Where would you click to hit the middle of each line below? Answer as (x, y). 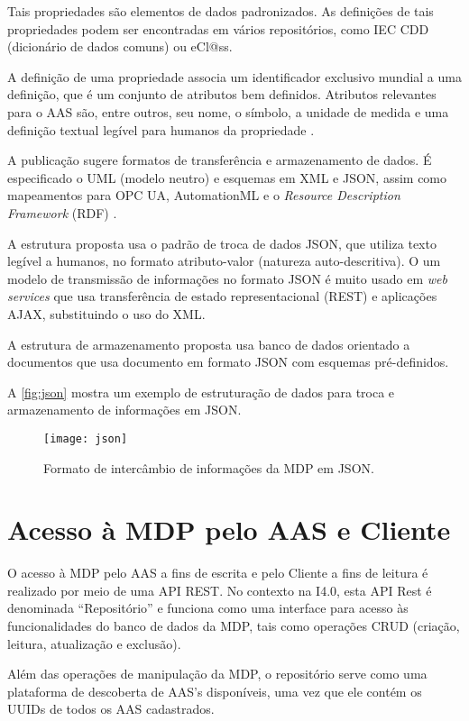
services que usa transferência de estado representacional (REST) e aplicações (222, 296)
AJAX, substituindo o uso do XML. (106, 313)
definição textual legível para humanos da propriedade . (161, 129)
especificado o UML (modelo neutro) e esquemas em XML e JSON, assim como (227, 177)
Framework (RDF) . (62, 212)
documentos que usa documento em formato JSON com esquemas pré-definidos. (228, 362)
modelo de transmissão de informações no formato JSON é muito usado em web (227, 278)
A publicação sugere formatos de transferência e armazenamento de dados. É (220, 160)
